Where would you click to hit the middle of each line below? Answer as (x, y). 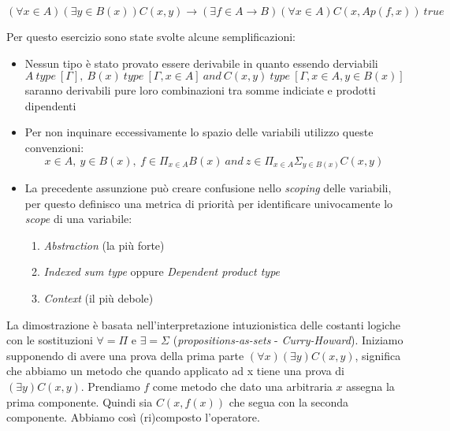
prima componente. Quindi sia (80, 401)
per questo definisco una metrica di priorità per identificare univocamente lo (209, 203)
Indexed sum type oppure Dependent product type (162, 271)
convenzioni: (54, 147)
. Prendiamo (110, 386)
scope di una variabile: (78, 219)
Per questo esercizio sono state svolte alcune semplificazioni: (151, 36)
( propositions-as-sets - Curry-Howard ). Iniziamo (288, 340)
